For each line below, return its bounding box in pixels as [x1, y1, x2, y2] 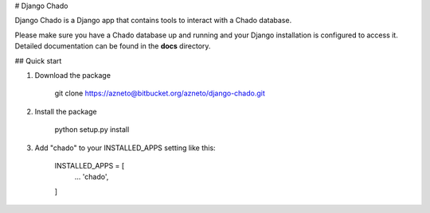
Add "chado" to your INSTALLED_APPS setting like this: [34, 143, 216, 153]
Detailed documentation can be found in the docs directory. [14, 41, 211, 51]
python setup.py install [54, 125, 130, 134]
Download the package [34, 70, 111, 79]
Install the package [34, 106, 97, 116]
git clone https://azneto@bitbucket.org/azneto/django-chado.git [54, 88, 266, 99]
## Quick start [14, 56, 62, 65]
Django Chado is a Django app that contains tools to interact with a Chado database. [14, 16, 292, 25]
